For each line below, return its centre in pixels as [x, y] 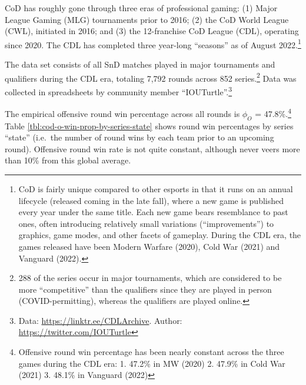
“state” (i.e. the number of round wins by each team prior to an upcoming [139, 137]
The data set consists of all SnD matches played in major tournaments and [140, 64]
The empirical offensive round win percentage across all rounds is [122, 113]
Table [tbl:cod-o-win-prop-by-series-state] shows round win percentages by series [149, 125]
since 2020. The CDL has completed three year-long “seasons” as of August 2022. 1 [153, 43]
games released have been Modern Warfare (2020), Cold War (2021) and [149, 246]
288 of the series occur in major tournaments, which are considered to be [150, 278]
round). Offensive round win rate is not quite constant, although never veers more [152, 148]
